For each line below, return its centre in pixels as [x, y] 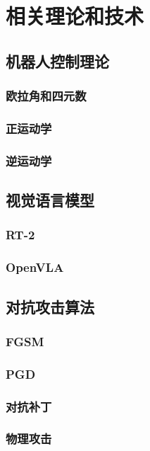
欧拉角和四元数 [46, 96]
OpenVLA [35, 267]
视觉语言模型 [50, 200]
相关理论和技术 [75, 16]
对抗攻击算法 [50, 306]
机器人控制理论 [57, 61]
